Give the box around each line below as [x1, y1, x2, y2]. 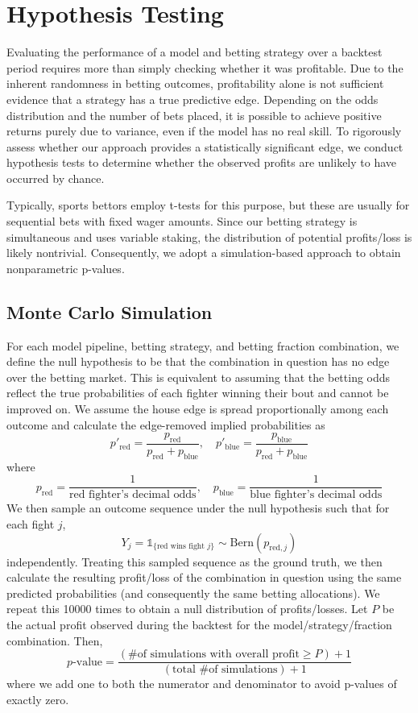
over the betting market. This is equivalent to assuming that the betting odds [6, 368, 391, 385]
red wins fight [156, 542, 205, 551]
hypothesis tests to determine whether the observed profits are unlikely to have [6, 154, 397, 171]
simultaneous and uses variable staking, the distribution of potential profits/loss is [6, 228, 412, 245]
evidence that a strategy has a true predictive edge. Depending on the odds [6, 90, 379, 107]
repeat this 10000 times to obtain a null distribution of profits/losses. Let [6, 600, 368, 617]
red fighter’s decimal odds [68, 489, 197, 501]
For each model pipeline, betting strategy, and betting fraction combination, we [6, 337, 399, 354]
